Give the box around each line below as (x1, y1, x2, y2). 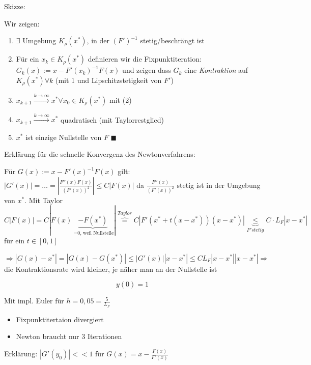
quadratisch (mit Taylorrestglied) (61, 114, 164, 125)
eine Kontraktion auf (184, 65, 248, 75)
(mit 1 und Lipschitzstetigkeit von (55, 74, 162, 85)
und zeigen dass (122, 65, 171, 75)
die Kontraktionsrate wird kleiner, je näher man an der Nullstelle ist (4, 263, 217, 274)
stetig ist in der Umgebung (177, 179, 261, 190)
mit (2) (109, 94, 132, 105)
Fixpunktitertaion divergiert (16, 314, 104, 324)
